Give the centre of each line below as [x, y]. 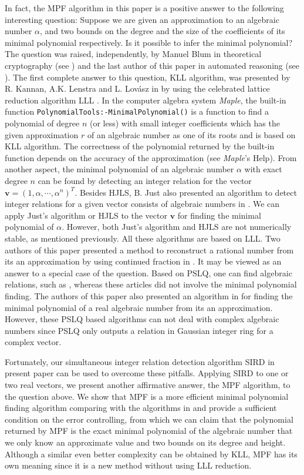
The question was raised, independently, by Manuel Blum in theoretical [133, 54]
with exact [263, 169]
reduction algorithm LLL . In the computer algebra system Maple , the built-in [146, 100]
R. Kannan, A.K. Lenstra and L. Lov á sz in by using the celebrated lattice [137, 88]
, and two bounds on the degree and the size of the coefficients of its [162, 31]
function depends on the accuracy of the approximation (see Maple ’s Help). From [151, 157]
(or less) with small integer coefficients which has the [185, 123]
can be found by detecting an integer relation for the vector [145, 180]
